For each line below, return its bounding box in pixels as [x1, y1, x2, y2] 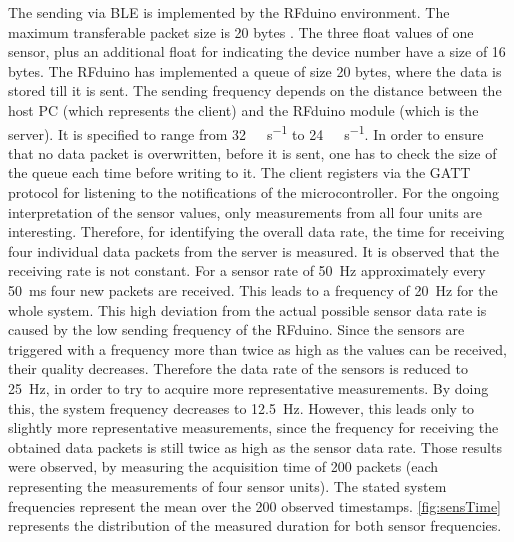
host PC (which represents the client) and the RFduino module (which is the [8, 99, 479, 120]
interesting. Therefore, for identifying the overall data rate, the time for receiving [8, 221, 505, 242]
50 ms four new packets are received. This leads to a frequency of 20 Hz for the [8, 279, 498, 300]
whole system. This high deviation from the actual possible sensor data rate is [8, 299, 487, 320]
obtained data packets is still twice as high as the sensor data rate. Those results [8, 436, 502, 457]
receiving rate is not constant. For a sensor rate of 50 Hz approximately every [8, 260, 486, 281]
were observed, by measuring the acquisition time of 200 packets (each [8, 456, 439, 477]
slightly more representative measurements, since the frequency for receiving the [8, 417, 499, 438]
